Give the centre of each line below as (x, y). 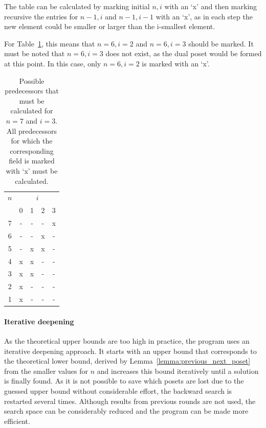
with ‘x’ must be (32, 170)
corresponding (32, 150)
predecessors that (32, 91)
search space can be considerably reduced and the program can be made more (126, 411)
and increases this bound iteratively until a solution (178, 371)
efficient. (17, 421)
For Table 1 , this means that (50, 43)
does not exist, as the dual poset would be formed (184, 53)
